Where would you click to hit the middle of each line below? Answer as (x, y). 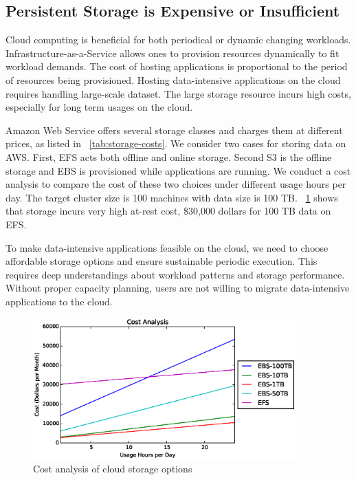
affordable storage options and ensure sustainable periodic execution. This (162, 261)
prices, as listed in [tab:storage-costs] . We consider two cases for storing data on (176, 143)
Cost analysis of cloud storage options (113, 469)
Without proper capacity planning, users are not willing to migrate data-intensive (178, 288)
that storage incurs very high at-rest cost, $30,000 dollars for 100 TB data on (168, 211)
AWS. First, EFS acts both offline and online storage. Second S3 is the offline (169, 156)
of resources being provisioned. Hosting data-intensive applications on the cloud (173, 79)
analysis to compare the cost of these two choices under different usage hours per (176, 184)
